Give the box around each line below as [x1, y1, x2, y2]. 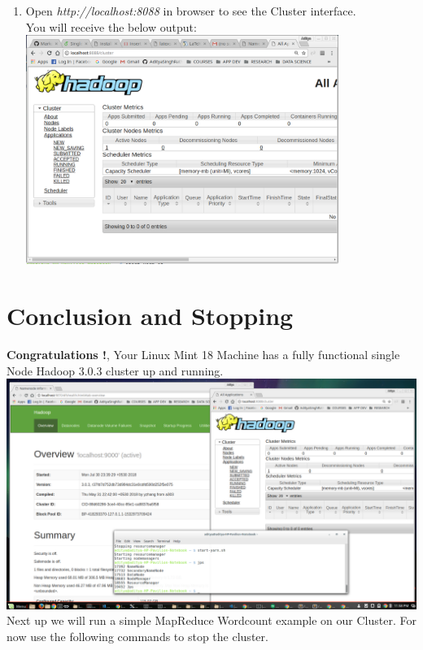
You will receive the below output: [25, 18, 197, 35]
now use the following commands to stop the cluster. [7, 627, 268, 644]
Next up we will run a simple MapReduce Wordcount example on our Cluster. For [7, 612, 416, 629]
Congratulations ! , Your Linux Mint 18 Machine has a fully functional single [7, 346, 400, 363]
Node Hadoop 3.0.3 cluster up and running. [7, 362, 224, 379]
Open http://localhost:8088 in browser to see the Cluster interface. [25, 2, 356, 19]
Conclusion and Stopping [7, 299, 294, 332]
